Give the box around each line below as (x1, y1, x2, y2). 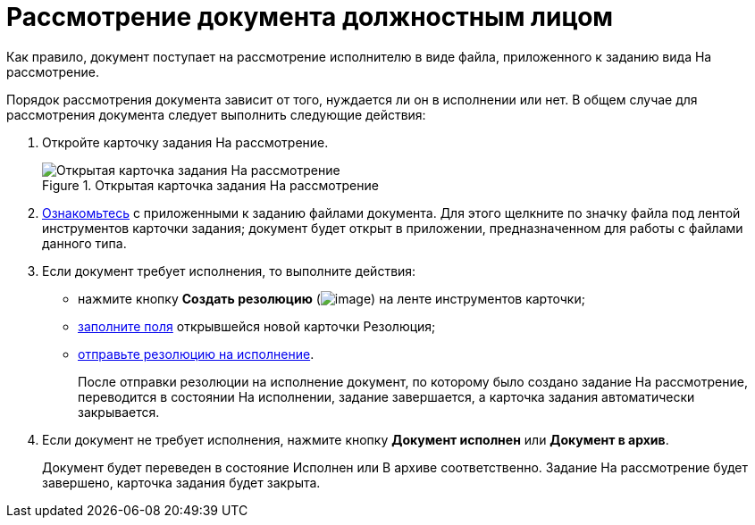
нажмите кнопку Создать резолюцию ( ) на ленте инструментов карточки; (78, 290, 585, 306)
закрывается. (78, 404, 160, 420)
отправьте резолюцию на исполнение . (78, 346, 315, 362)
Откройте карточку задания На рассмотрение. (42, 134, 329, 150)
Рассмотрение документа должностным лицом (6, 2, 614, 32)
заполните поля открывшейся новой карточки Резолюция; (78, 318, 436, 334)
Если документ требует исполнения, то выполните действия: (42, 262, 416, 279)
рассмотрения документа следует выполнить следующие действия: (6, 106, 426, 122)
